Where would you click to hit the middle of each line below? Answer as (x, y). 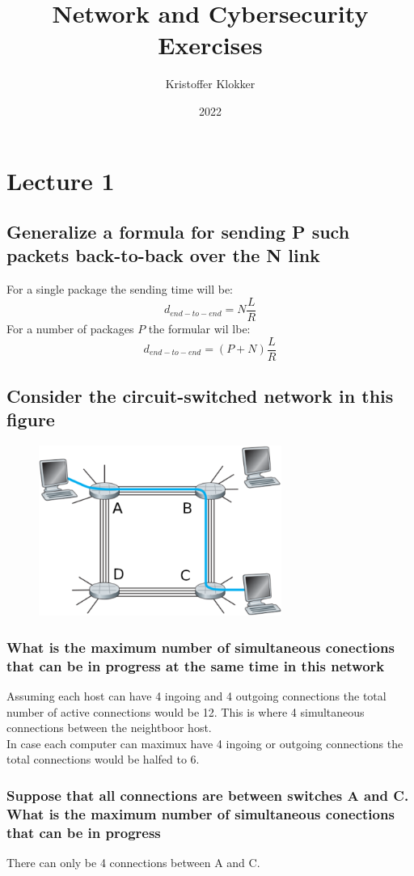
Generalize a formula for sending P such (178, 232)
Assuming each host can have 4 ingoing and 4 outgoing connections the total (196, 696)
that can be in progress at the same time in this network (196, 665)
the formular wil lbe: (199, 328)
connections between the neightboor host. (109, 728)
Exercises (210, 45)
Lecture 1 (61, 180)
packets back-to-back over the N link (163, 255)
